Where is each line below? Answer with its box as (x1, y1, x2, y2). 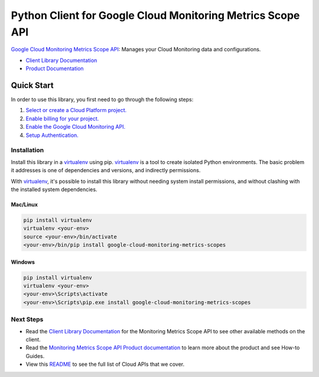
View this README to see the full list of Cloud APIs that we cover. (25, 360, 185, 368)
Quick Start (11, 80, 54, 90)
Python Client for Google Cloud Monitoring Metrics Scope (11, 9, 300, 22)
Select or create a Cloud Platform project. (25, 107, 127, 114)
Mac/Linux (11, 201, 38, 208)
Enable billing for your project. (25, 115, 99, 122)
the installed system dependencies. (11, 186, 97, 193)
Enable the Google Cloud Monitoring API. (25, 123, 126, 130)
